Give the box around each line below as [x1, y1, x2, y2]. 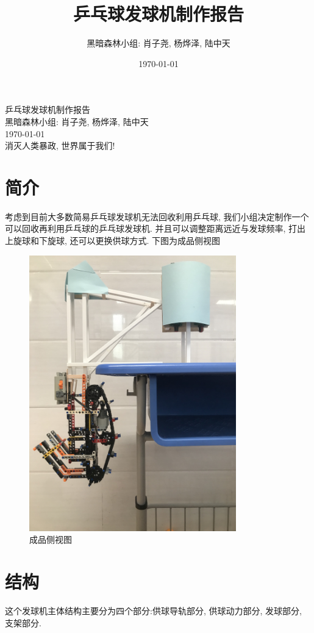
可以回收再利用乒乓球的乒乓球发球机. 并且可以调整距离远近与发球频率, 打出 [5, 222, 306, 235]
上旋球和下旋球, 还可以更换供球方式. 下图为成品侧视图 [5, 234, 221, 246]
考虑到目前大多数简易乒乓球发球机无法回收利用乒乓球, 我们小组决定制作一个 [5, 210, 309, 223]
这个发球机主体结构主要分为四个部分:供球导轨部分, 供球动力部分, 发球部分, [5, 604, 302, 617]
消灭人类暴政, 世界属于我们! [5, 139, 115, 152]
